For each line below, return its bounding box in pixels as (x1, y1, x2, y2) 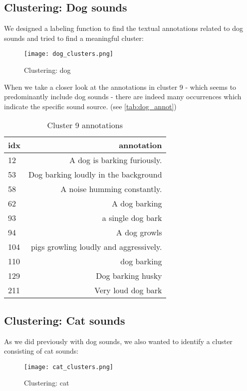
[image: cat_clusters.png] (24, 363, 113, 371)
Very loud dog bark (94, 284, 162, 296)
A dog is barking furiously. (69, 154, 162, 166)
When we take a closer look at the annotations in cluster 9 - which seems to (4, 81, 237, 92)
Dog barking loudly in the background (28, 169, 162, 181)
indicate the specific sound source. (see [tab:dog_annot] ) (4, 101, 177, 111)
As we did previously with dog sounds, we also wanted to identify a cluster (4, 336, 233, 346)
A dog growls (116, 226, 162, 238)
